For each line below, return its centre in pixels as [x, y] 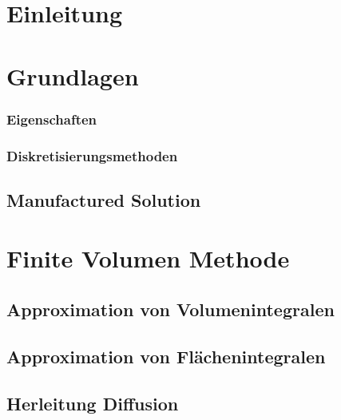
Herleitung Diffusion [93, 403]
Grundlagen [73, 75]
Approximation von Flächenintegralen [166, 356]
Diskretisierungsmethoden [92, 155]
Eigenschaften [52, 119]
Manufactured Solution [104, 199]
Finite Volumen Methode [148, 258]
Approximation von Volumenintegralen [170, 309]
